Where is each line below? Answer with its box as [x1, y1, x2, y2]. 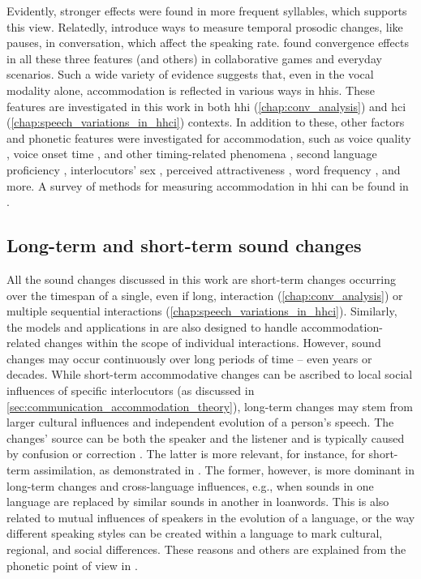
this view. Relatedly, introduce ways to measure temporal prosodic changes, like [6, 18, 403, 35]
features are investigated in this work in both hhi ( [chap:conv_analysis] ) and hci [6, 97, 406, 114]
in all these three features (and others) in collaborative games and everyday [6, 49, 382, 66]
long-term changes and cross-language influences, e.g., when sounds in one [6, 477, 374, 494]
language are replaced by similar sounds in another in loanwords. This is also [6, 493, 389, 510]
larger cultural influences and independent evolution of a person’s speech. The [6, 414, 394, 431]
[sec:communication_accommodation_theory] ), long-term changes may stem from [6, 397, 413, 414]
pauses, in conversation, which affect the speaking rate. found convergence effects [6, 34, 409, 51]
